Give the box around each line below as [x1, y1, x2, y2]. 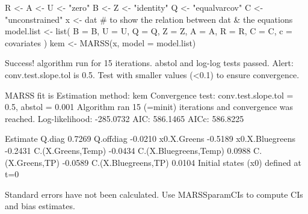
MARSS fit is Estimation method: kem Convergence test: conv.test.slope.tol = [5, 88, 294, 101]
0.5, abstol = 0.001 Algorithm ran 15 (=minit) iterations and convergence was [5, 100, 294, 113]
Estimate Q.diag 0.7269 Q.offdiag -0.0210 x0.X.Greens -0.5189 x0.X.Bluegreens [5, 132, 296, 145]
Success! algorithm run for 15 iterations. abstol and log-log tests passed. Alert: [5, 57, 294, 69]
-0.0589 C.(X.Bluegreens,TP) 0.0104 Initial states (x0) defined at [62, 156, 302, 168]
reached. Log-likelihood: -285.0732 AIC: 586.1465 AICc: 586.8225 [5, 112, 244, 124]
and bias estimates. [5, 200, 75, 212]
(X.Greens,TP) [5, 156, 60, 168]
